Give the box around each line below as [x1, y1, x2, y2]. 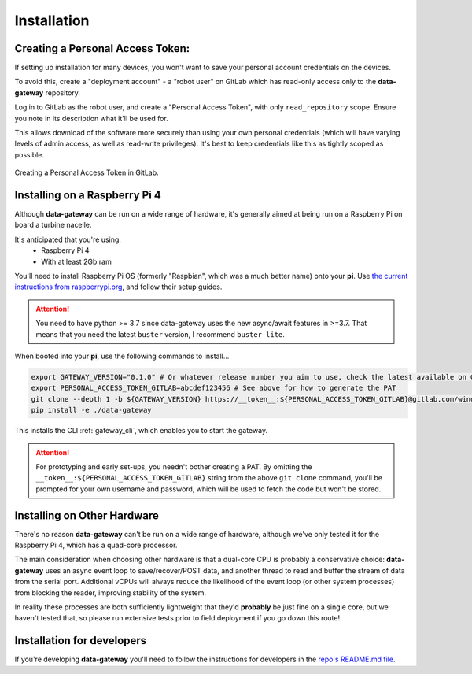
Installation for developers [14, 634, 147, 647]
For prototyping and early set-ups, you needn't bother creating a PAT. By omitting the [35, 461, 312, 472]
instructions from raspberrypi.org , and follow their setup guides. [14, 282, 223, 291]
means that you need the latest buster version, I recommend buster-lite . [35, 329, 285, 339]
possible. [14, 150, 45, 159]
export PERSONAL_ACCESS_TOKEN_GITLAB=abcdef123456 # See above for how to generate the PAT [31, 383, 396, 393]
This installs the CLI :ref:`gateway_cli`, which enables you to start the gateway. [14, 426, 267, 435]
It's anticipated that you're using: [14, 235, 122, 244]
